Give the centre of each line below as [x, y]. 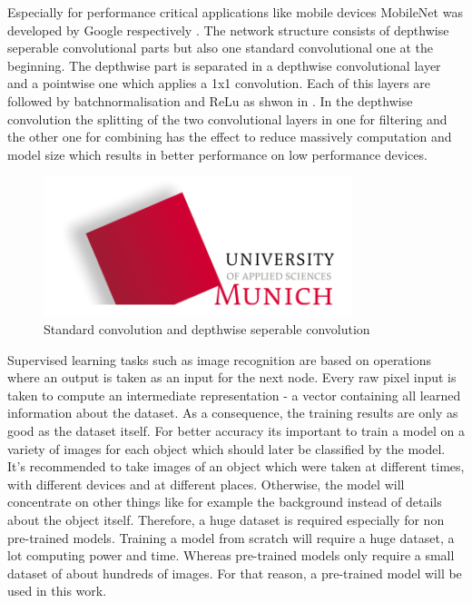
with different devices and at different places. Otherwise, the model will [206, 484]
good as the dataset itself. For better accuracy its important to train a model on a [236, 431]
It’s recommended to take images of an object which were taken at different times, [236, 466]
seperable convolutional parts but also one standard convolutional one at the [221, 48]
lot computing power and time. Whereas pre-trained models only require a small [231, 555]
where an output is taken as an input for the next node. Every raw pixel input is [232, 377]
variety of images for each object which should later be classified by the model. [226, 448]
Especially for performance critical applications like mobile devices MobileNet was [235, 12]
